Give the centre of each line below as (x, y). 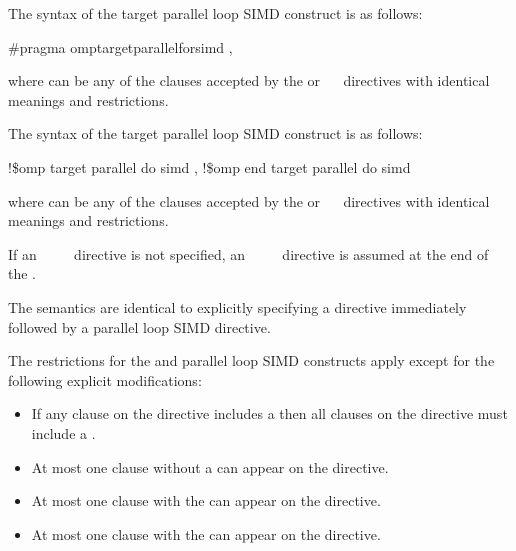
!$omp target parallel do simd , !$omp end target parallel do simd (209, 166)
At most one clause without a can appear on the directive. (210, 466)
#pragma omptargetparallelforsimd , (120, 46)
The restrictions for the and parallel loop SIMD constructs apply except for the (251, 360)
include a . (63, 432)
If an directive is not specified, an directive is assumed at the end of (248, 253)
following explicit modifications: (105, 379)
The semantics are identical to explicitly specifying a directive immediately (237, 306)
